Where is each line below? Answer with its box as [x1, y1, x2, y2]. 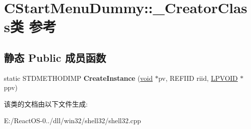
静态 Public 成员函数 [4, 50, 106, 65]
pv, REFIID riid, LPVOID [158, 73, 238, 83]
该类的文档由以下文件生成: [4, 98, 88, 109]
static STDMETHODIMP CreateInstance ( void [4, 73, 153, 83]
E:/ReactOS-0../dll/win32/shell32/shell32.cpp [4, 115, 141, 125]
